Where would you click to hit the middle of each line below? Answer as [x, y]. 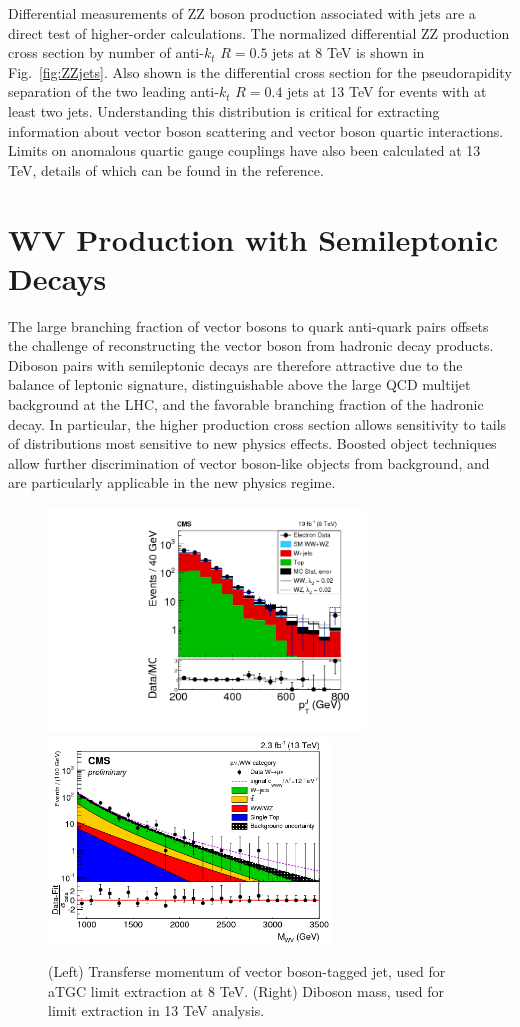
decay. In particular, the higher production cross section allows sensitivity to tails [257, 423]
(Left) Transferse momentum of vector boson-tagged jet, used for [247, 971]
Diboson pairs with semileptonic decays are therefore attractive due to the [235, 364]
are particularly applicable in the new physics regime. [172, 482]
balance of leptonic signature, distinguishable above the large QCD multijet [239, 384]
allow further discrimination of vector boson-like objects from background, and [249, 462]
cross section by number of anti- [106, 52]
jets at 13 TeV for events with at [387, 91]
